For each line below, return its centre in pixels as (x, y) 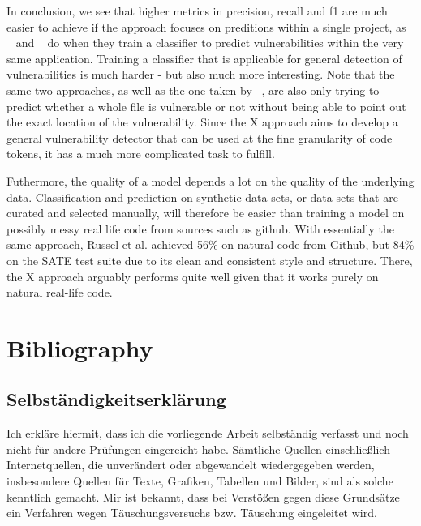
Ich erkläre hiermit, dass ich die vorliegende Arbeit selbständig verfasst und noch (208, 433)
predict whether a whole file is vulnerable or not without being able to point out (206, 106)
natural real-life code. (60, 292)
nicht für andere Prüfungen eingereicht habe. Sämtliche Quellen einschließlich (198, 449)
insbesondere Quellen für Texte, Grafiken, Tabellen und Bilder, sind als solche (200, 481)
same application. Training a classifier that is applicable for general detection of (204, 58)
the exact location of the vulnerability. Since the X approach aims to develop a (202, 122)
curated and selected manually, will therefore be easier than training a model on (206, 213)
